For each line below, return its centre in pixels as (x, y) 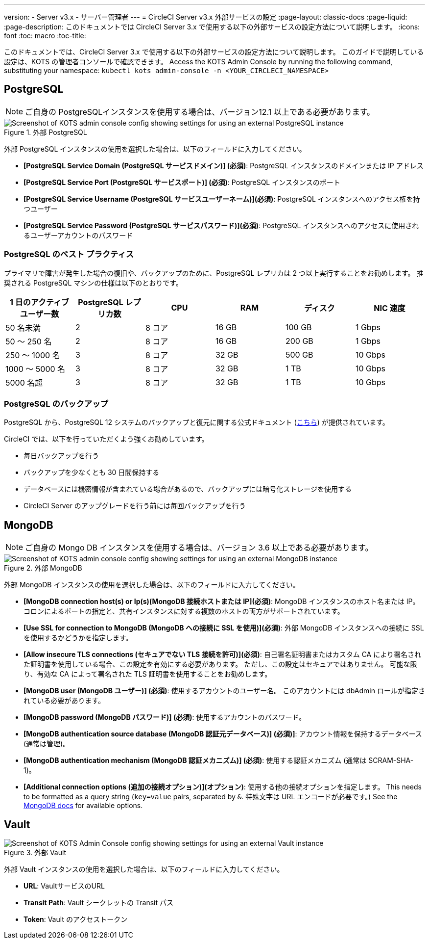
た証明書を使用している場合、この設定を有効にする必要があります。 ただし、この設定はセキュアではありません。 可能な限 (220, 664)
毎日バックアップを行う (61, 456)
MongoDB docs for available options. (83, 806)
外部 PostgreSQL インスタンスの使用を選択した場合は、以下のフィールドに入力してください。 (155, 149)
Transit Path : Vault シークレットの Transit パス (98, 903)
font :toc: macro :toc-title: (45, 36)
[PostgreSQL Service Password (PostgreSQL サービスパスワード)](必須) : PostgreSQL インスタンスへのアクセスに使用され (221, 225)
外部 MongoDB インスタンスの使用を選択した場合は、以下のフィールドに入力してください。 (152, 585)
